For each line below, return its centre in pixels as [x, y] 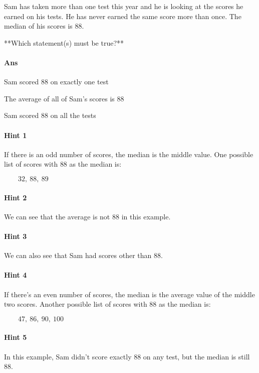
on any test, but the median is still [196, 356]
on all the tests [73, 115]
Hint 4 [16, 275]
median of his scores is [38, 26]
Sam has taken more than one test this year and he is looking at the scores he [124, 6]
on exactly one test [79, 82]
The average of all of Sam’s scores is [59, 98]
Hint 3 [16, 236]
